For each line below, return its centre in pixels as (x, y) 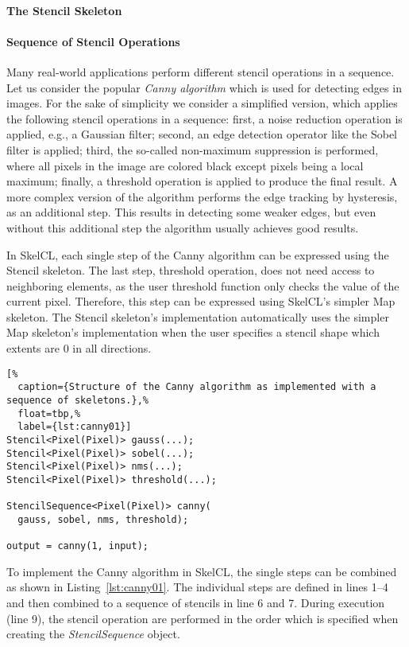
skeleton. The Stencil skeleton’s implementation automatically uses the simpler (198, 316)
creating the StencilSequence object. (93, 634)
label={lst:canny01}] (75, 427)
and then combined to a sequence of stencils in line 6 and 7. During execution (196, 603)
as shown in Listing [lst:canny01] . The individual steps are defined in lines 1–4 (197, 587)
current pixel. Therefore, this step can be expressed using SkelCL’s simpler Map (201, 301)
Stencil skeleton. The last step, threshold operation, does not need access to (191, 270)
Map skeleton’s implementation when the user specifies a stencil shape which (193, 332)
